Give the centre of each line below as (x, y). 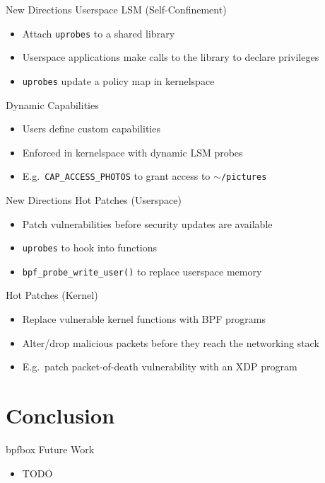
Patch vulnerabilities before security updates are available (147, 223)
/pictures (244, 177)
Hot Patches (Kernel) (52, 295)
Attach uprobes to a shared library (99, 33)
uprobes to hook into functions (90, 248)
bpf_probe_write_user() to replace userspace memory (142, 271)
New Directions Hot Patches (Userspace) (94, 199)
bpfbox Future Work (50, 449)
